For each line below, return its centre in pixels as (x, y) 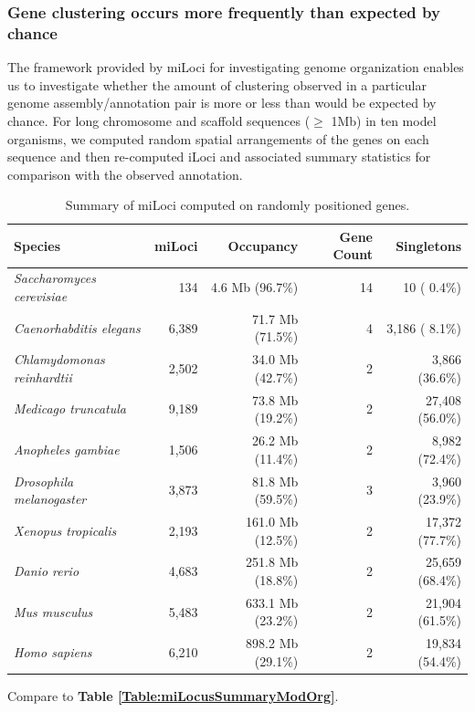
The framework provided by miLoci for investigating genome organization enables (236, 67)
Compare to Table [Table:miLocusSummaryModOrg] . (173, 695)
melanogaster (50, 499)
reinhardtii (43, 377)
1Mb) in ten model (384, 120)
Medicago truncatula (70, 408)
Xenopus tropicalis (65, 530)
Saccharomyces (55, 278)
